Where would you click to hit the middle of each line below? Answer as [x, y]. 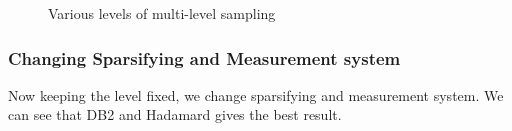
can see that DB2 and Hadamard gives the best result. [175, 114]
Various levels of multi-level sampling [162, 13]
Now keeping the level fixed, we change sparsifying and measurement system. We [256, 94]
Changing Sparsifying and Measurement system [204, 57]
